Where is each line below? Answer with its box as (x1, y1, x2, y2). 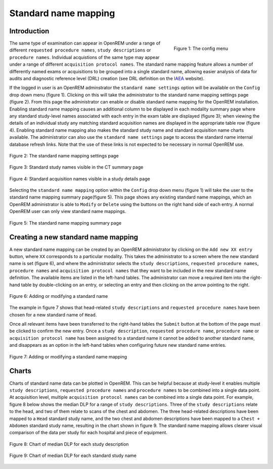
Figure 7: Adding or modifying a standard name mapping (9, 353, 127, 359)
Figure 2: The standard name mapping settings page (9, 152, 119, 159)
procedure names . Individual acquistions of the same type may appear (9, 54, 160, 60)
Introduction (9, 27, 50, 35)
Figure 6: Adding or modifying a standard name (9, 293, 108, 299)
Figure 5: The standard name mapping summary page (9, 220, 122, 226)
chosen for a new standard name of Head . (9, 311, 97, 318)
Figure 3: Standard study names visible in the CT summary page (9, 164, 144, 170)
